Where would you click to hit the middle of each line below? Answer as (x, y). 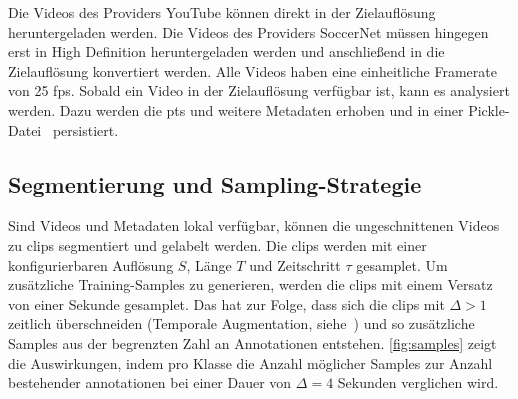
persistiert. (85, 129)
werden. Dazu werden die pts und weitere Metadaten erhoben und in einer (236, 109)
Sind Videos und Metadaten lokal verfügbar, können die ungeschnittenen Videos (254, 225)
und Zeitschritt (295, 264)
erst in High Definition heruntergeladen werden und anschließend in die (226, 51)
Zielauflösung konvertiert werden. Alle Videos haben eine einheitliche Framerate (252, 70)
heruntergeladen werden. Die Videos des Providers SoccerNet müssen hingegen (248, 31)
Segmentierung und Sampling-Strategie (215, 183)
